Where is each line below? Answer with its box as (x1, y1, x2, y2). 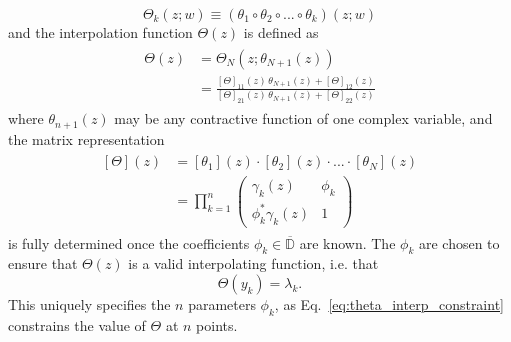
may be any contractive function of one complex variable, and (114, 108, 493, 129)
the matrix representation (8, 128, 165, 149)
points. (196, 314, 238, 335)
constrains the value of (8, 314, 146, 335)
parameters (188, 293, 256, 314)
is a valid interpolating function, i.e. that (128, 253, 379, 274)
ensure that (8, 253, 78, 274)
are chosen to (418, 232, 500, 253)
